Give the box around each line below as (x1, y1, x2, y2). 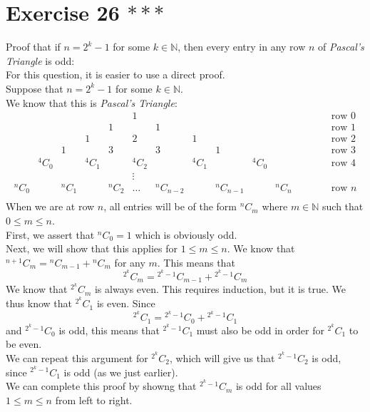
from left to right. (55, 392, 133, 407)
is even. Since (96, 296, 155, 311)
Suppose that (6, 81, 63, 96)
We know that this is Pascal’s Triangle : (6, 95, 178, 110)
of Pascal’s (318, 39, 364, 54)
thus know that (6, 296, 73, 311)
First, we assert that (6, 227, 95, 242)
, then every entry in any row (178, 39, 306, 54)
